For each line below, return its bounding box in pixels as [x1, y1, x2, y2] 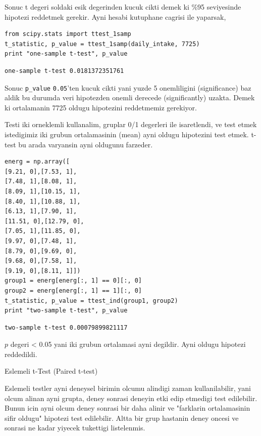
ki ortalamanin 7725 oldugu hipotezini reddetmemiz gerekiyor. [5, 102, 197, 112]
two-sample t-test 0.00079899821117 [5, 324, 128, 331]
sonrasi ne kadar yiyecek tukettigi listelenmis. [5, 422, 145, 433]
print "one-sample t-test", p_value [5, 50, 128, 58]
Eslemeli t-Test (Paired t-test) [5, 366, 98, 376]
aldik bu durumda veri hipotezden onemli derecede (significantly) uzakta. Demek [5, 92, 255, 103]
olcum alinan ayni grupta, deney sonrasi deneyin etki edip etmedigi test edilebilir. [5, 392, 257, 403]
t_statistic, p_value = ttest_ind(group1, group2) [5, 297, 178, 304]
